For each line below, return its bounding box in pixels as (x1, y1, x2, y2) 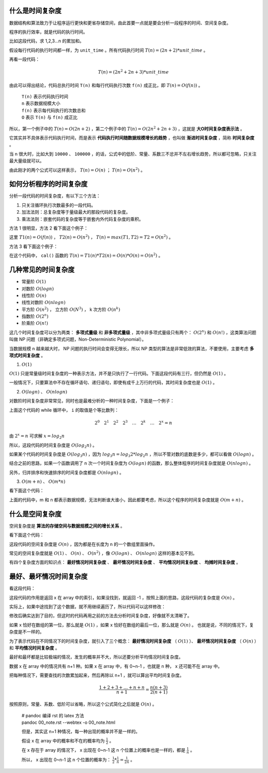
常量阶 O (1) (21, 279, 47, 285)
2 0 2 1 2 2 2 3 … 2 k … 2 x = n (94, 419, 172, 426)
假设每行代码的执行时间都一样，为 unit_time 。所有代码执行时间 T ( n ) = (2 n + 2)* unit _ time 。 (9, 47, 208, 53)
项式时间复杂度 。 (9, 353, 46, 359)
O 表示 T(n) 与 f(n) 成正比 (21, 114, 78, 120)
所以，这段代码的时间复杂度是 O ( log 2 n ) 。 (9, 442, 97, 449)
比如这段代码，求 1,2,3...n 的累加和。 (9, 38, 84, 44)
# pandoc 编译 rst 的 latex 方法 (21, 712, 84, 718)
